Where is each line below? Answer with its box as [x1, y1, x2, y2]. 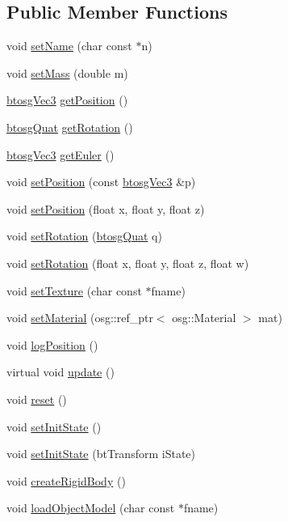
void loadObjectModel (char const [6, 499, 175, 516]
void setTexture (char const [6, 282, 142, 299]
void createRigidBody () [6, 472, 126, 489]
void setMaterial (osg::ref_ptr [6, 309, 153, 326]
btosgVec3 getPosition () [6, 91, 128, 108]
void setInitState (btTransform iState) [6, 445, 195, 462]
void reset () [6, 390, 67, 407]
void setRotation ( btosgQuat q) [6, 227, 162, 244]
